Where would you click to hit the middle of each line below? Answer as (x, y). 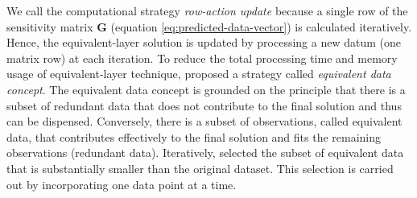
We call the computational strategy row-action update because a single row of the (207, 10)
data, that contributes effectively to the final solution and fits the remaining (194, 136)
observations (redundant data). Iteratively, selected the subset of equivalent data (205, 153)
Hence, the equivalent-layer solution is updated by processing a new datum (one (204, 42)
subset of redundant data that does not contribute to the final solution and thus (204, 105)
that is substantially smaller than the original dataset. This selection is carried (200, 168)
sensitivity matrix (50, 26)
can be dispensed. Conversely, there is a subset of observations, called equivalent (204, 121)
